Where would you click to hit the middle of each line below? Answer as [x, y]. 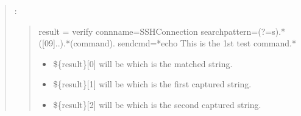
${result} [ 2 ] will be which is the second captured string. [157, 104]
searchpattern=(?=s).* [243, 31]
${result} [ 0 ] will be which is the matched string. [143, 63]
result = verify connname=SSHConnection [118, 31]
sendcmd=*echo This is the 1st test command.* [207, 43]
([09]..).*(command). [77, 43]
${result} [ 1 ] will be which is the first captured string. [152, 84]
